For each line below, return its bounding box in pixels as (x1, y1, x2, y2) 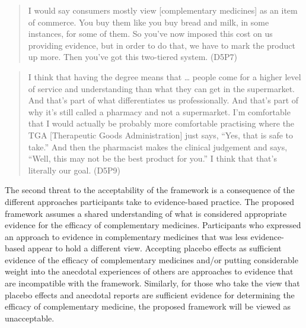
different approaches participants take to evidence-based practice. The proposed (5, 195, 295, 207)
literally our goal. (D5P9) (28, 163, 121, 176)
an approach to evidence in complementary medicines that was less (5, 230, 248, 242)
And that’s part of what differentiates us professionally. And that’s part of (28, 94, 299, 106)
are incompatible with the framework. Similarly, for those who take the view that (5, 277, 300, 289)
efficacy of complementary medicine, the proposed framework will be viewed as (5, 300, 291, 313)
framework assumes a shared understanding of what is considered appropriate (5, 207, 287, 219)
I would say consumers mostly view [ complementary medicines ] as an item (28, 4, 298, 16)
